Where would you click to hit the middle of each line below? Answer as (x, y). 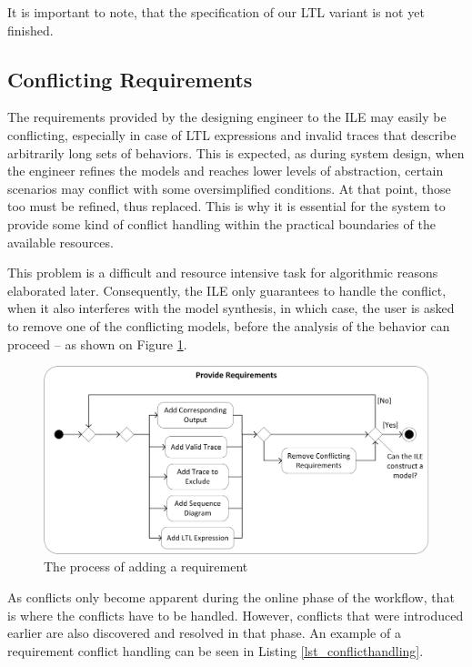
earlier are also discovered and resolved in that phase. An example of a (204, 633)
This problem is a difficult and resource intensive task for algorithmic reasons (223, 273)
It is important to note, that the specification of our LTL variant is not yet (216, 12)
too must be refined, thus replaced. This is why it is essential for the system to (226, 206)
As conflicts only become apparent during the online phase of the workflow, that (231, 596)
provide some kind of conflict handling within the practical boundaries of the (221, 223)
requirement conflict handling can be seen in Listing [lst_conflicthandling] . (216, 650)
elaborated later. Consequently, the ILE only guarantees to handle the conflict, (227, 290)
